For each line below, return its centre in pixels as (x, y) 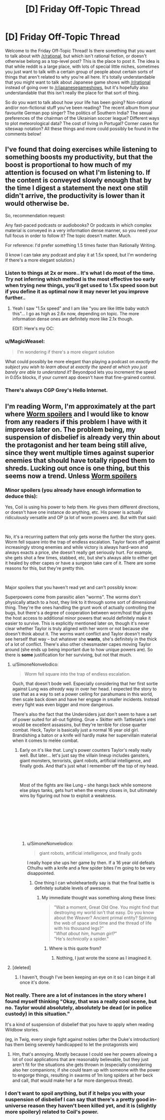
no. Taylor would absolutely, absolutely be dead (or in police (79, 1007)
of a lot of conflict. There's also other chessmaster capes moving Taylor (78, 644)
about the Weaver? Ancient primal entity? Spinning (105, 918)
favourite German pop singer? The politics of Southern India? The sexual (79, 113)
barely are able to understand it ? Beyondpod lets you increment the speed (81, 372)
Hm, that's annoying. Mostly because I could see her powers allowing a (85, 1054)
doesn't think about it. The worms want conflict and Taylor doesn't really (79, 633)
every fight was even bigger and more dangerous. (63, 704)
